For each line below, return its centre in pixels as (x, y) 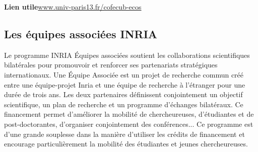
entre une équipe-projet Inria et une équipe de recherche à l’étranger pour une (125, 84)
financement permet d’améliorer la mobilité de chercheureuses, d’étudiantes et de (129, 114)
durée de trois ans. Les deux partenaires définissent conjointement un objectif (123, 94)
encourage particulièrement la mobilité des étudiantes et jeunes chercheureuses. (126, 144)
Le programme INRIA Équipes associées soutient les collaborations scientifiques (127, 55)
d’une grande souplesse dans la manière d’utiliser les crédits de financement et (124, 134)
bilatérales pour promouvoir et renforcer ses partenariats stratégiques (111, 65)
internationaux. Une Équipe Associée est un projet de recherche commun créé (124, 74)
